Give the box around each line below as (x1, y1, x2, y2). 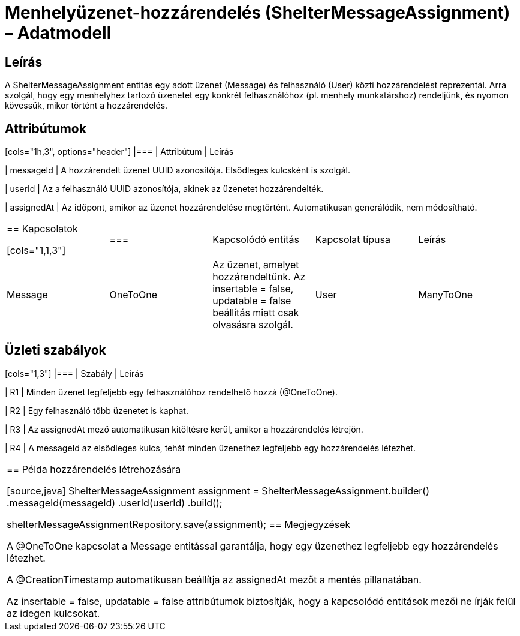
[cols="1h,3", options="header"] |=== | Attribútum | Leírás (5, 146, 234, 157)
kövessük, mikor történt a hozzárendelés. (5, 100, 168, 111)
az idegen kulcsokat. (7, 607, 100, 619)
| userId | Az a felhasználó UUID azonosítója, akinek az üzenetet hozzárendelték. (5, 184, 324, 194)
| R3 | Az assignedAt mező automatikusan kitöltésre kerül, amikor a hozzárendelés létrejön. (5, 424, 363, 434)
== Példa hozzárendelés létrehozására (7, 463, 181, 475)
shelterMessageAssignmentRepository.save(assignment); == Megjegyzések (7, 518, 351, 530)
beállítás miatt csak (212, 307, 299, 319)
